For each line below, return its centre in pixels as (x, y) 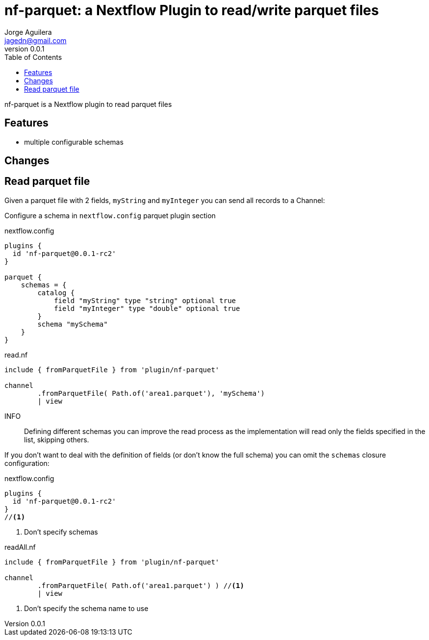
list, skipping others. (57, 439)
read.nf (16, 355)
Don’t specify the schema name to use (86, 608)
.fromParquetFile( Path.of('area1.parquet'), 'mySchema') (151, 393)
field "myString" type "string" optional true (145, 300)
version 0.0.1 (25, 49)
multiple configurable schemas (74, 142)
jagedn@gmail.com (36, 40)
